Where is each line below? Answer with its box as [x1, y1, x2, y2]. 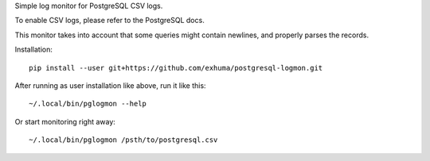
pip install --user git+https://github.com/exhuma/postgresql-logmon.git [29, 63, 323, 72]
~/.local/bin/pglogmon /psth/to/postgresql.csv [29, 136, 218, 144]
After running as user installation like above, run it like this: [14, 80, 206, 90]
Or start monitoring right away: [14, 117, 115, 126]
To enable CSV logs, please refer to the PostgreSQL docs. [14, 16, 205, 25]
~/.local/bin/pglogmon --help [29, 99, 147, 109]
